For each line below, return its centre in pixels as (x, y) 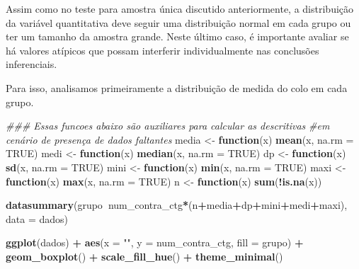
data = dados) (37, 218)
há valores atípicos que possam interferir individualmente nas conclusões (163, 50)
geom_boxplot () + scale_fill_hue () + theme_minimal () (144, 256)
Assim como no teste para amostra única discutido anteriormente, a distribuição (180, 8)
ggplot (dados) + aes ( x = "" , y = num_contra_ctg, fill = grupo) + (155, 242)
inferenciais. (32, 64)
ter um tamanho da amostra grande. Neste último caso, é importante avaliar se (177, 36)
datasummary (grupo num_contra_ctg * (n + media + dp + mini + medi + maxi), (177, 205)
